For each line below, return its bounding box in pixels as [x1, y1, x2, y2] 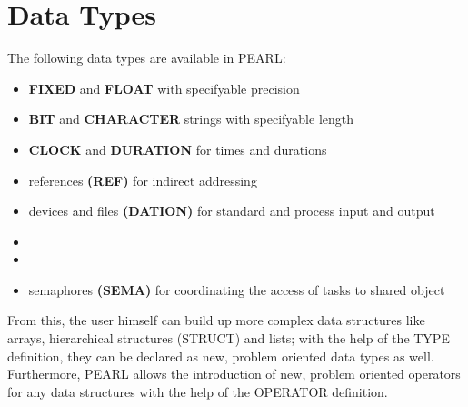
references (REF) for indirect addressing [28, 170, 257, 189]
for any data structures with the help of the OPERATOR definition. [7, 382, 388, 401]
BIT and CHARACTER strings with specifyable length [28, 109, 354, 128]
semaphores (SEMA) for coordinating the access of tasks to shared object [28, 280, 445, 299]
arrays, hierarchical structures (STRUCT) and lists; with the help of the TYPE [7, 329, 450, 348]
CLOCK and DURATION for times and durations [28, 139, 327, 158]
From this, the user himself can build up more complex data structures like [7, 310, 425, 330]
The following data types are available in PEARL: [7, 48, 286, 67]
